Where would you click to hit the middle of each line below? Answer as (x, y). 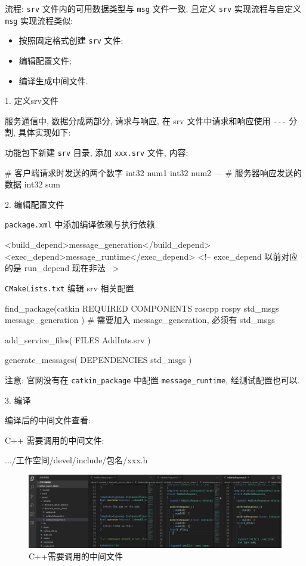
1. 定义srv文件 (32, 101)
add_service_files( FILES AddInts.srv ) (78, 339)
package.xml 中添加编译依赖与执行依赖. (81, 224)
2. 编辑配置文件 (35, 204)
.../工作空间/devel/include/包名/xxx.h (76, 460)
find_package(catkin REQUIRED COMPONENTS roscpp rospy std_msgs (142, 308)
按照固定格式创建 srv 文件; (71, 40)
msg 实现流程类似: (39, 20)
